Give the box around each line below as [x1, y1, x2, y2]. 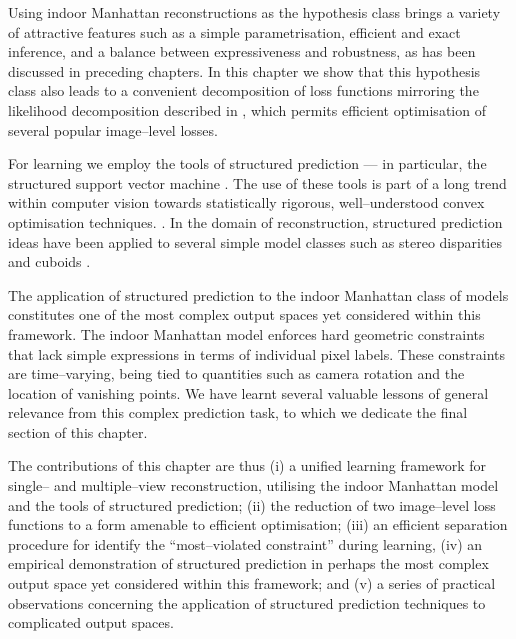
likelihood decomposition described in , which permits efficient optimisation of [8, 99, 486, 120]
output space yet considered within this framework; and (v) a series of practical [8, 573, 496, 594]
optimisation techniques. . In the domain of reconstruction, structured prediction [8, 211, 503, 232]
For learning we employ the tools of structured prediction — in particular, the [8, 153, 487, 174]
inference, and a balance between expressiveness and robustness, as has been [8, 41, 476, 62]
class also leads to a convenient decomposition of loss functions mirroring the [8, 80, 479, 101]
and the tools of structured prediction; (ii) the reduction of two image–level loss [8, 494, 496, 515]
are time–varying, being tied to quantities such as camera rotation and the [8, 363, 465, 384]
